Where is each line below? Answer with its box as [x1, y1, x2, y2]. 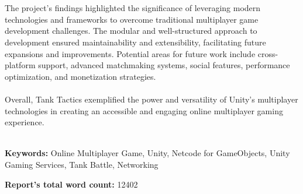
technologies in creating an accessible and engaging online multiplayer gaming [5, 104, 283, 117]
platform [5, 59, 36, 71]
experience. [5, 116, 44, 128]
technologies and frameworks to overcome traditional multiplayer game [5, 13, 259, 25]
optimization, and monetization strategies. [5, 70, 156, 82]
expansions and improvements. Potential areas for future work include [5, 47, 256, 59]
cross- [257, 47, 278, 59]
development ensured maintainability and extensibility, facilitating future [5, 36, 266, 48]
